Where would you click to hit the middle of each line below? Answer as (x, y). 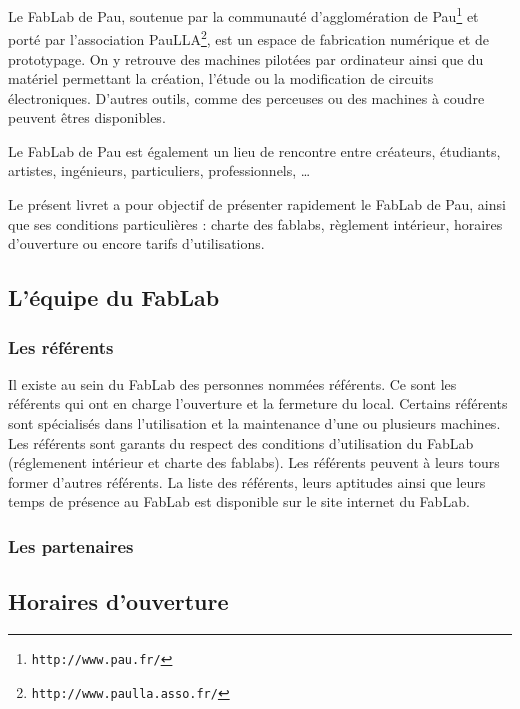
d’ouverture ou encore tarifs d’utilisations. (136, 243)
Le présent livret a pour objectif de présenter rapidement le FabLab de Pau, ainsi (257, 204)
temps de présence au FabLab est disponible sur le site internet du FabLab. (239, 501)
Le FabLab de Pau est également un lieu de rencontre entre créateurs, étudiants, (254, 150)
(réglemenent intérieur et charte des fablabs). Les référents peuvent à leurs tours (254, 462)
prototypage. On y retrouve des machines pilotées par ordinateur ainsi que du (246, 58)
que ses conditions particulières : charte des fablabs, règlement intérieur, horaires (255, 223)
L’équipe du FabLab (114, 297)
